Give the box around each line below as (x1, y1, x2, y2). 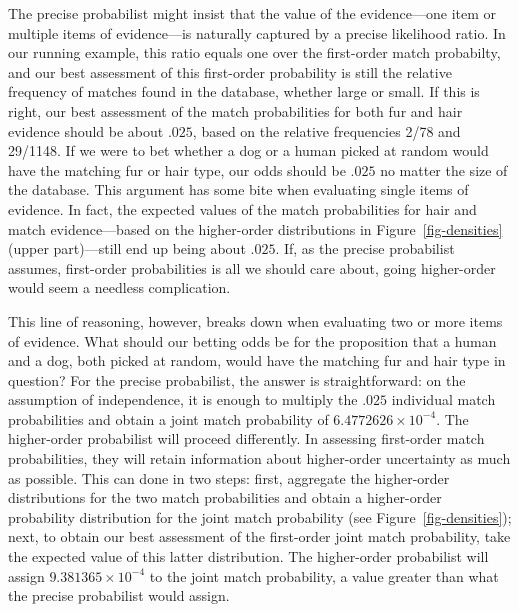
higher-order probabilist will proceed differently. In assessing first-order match (8, 428, 485, 449)
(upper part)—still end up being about (8, 238, 246, 259)
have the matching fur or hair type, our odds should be (8, 159, 346, 180)
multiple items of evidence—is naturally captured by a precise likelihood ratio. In (8, 22, 506, 43)
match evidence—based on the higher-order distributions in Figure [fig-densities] (8, 218, 503, 239)
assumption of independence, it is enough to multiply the (8, 389, 358, 410)
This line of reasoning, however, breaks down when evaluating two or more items (8, 310, 503, 331)
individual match (391, 389, 496, 410)
